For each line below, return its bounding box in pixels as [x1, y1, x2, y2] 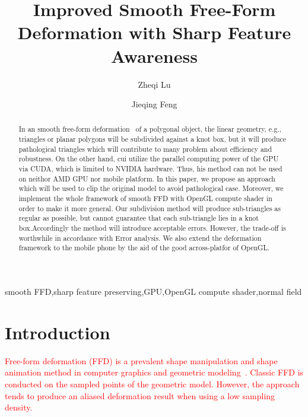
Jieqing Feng [131, 98, 177, 110]
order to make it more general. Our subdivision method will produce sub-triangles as [18, 203, 281, 213]
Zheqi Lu [138, 78, 171, 90]
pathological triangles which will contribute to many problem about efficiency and [18, 144, 272, 154]
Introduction [5, 320, 110, 344]
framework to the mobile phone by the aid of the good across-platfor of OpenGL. [18, 243, 270, 253]
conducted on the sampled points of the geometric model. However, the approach [5, 377, 300, 390]
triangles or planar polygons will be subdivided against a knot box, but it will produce [18, 134, 287, 144]
